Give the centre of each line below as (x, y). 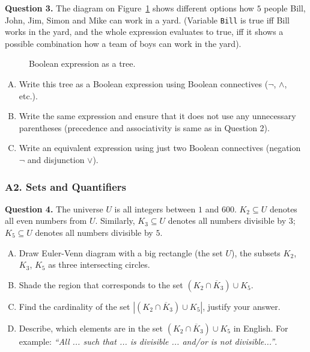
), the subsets (256, 252)
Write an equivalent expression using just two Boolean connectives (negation (160, 148)
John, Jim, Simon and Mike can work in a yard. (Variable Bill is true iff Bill (147, 20)
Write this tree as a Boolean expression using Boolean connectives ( (144, 84)
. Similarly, (115, 221)
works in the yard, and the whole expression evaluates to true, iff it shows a (144, 32)
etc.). (28, 95)
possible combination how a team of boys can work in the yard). (123, 43)
